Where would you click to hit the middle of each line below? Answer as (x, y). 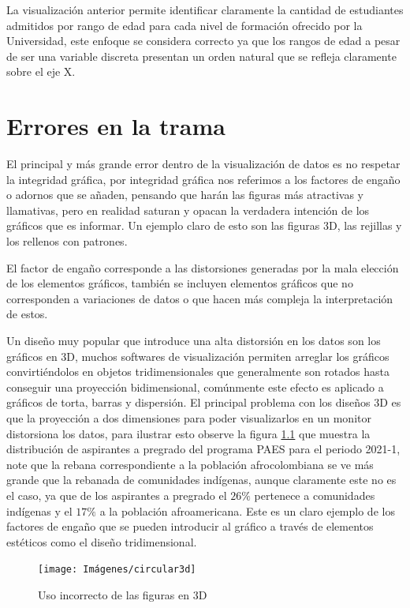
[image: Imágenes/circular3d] (117, 570)
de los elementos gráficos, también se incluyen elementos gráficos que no (180, 283)
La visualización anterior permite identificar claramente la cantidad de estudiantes (205, 9)
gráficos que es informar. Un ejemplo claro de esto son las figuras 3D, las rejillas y (204, 225)
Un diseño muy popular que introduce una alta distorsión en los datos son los (194, 341)
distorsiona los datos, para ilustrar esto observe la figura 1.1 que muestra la (188, 433)
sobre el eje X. (41, 71)
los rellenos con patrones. (67, 241)
